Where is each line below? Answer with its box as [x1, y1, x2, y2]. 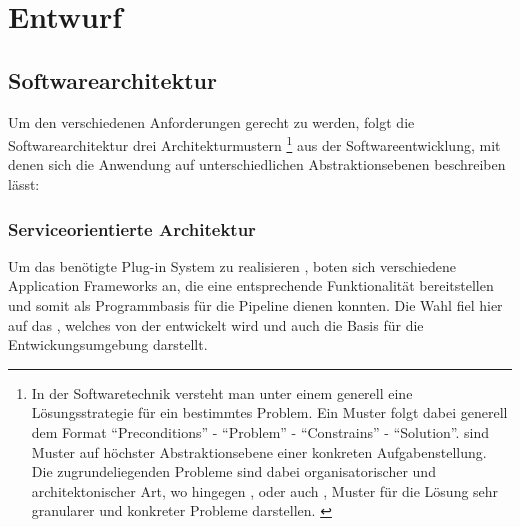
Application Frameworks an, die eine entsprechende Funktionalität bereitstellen [8, 275, 494, 296]
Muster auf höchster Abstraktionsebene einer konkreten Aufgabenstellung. [31, 441, 487, 462]
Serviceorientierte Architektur [8, 216, 256, 241]
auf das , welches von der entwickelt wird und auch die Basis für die [8, 314, 424, 335]
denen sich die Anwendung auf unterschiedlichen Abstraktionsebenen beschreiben [8, 154, 506, 175]
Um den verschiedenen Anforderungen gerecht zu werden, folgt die [8, 111, 415, 132]
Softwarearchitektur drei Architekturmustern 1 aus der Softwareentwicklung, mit [8, 132, 501, 155]
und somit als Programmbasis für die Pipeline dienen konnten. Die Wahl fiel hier [8, 295, 503, 316]
